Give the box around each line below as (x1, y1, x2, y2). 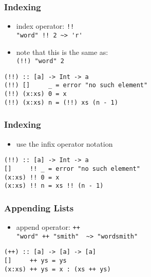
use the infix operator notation (16, 138, 113, 149)
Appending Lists (4, 201, 74, 214)
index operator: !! (16, 21, 74, 31)
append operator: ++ (16, 222, 80, 232)
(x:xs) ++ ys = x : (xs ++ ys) (4, 265, 111, 273)
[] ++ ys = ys (4, 257, 67, 265)
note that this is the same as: (16, 46, 108, 57)
